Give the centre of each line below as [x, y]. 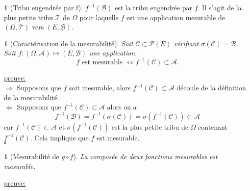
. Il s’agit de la [220, 7]
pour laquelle [99, 17]
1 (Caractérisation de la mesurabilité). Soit [69, 43]
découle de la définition [211, 88]
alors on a [122, 107]
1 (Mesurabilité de [32, 156]
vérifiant [186, 43]
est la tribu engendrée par [153, 7]
